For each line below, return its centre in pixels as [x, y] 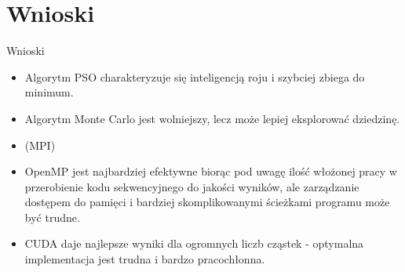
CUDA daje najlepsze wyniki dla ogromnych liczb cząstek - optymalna [194, 243]
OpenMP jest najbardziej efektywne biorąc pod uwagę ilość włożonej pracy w [211, 171]
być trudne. [52, 217]
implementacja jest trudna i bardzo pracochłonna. [145, 259]
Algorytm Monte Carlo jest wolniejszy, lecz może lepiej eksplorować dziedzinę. [212, 118]
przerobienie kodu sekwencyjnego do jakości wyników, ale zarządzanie [192, 186]
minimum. [49, 92]
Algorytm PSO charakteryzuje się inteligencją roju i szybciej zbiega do [195, 76]
